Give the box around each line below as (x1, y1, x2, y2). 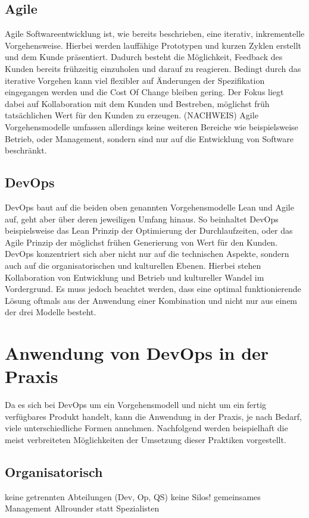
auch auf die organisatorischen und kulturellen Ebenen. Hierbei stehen (5, 259, 261, 271)
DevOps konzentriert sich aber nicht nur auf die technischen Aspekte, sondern (5, 247, 289, 260)
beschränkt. (5, 144, 47, 156)
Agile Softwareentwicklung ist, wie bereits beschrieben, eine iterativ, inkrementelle (5, 27, 305, 40)
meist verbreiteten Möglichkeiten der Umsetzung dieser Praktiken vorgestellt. (5, 433, 286, 445)
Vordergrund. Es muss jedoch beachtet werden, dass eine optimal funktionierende (5, 282, 301, 295)
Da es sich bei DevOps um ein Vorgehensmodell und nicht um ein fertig (5, 398, 267, 411)
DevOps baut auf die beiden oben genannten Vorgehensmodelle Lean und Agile (5, 200, 294, 213)
